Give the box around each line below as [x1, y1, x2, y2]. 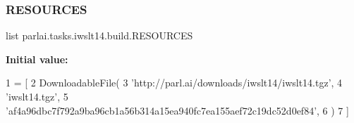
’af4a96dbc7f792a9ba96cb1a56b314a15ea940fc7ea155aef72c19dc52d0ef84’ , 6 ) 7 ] [6, 103, 349, 117]
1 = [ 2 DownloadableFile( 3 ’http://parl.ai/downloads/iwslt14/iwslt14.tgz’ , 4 [6, 75, 343, 90]
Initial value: [6, 51, 68, 66]
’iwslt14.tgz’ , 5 [6, 89, 68, 103]
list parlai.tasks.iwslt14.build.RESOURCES [6, 28, 193, 43]
